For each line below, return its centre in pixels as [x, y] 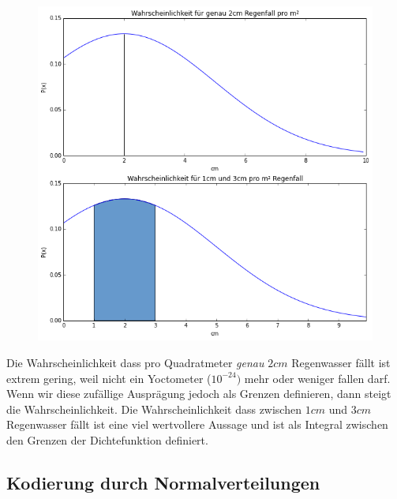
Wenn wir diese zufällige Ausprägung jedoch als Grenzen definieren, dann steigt [199, 394]
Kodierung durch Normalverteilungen [163, 482]
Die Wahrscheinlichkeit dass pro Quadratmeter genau [135, 362]
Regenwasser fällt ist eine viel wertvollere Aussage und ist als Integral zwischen [197, 424]
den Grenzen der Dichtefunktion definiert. [107, 439]
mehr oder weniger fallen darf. [317, 378]
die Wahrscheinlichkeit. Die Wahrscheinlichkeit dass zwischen [154, 409]
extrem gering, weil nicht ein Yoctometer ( [109, 378]
